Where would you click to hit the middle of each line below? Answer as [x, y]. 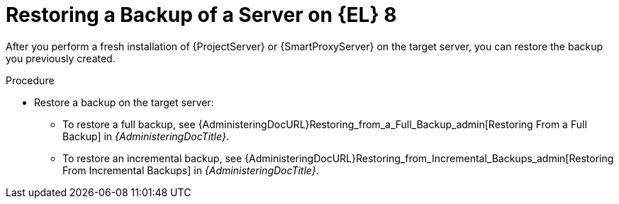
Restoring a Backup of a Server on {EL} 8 [201, 15]
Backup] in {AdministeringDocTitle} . [146, 136]
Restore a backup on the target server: [124, 102]
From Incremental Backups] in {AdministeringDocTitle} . [191, 170]
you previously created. [61, 58]
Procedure [30, 80]
